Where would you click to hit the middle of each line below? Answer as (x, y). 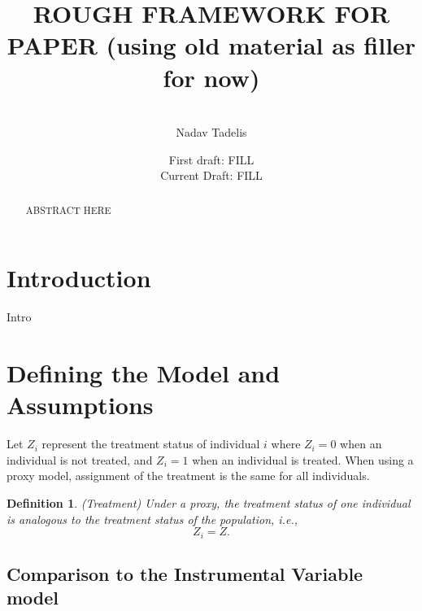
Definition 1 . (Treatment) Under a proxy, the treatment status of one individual (209, 502)
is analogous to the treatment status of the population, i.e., (152, 519)
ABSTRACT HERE (68, 209)
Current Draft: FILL (211, 175)
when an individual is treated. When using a (303, 459)
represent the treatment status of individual (151, 444)
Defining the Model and (144, 373)
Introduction (79, 278)
